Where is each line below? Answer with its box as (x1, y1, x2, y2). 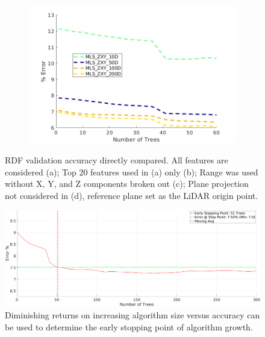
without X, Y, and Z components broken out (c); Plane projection (5, 177, 249, 190)
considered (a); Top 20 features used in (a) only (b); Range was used (5, 165, 258, 178)
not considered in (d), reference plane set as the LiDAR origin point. (5, 189, 258, 201)
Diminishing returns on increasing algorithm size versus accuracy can (5, 309, 260, 321)
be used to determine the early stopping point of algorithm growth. (5, 320, 253, 333)
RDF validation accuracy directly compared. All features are (5, 153, 228, 166)
